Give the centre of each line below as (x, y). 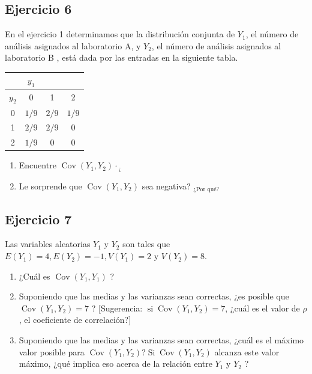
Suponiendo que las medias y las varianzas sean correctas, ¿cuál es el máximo (161, 340)
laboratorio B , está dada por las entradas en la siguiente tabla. (121, 57)
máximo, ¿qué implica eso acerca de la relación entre (115, 363)
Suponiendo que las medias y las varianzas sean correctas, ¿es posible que (154, 296)
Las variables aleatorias (48, 244)
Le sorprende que (50, 185)
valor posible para (52, 351)
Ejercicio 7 (38, 219)
